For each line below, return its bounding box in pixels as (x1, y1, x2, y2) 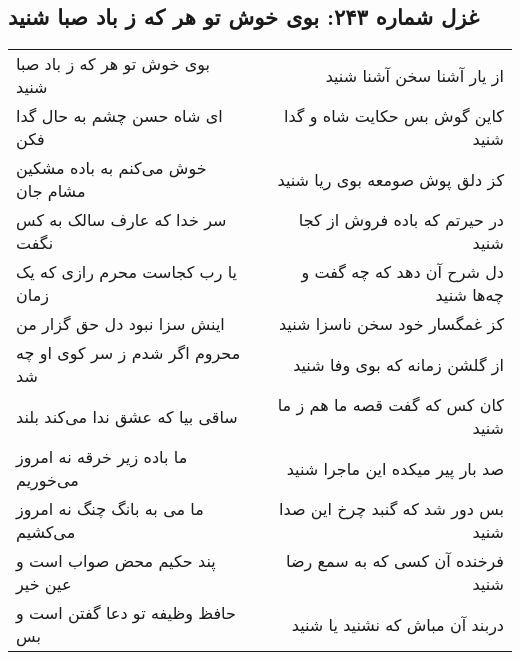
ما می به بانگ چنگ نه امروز (16, 497, 204, 521)
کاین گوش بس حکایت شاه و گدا (284, 104, 504, 128)
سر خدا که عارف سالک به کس (16, 208, 227, 232)
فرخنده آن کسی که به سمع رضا (286, 549, 504, 573)
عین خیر (16, 572, 72, 596)
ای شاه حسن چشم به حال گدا (16, 104, 223, 128)
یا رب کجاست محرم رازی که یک (16, 260, 238, 284)
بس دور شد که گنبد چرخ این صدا (279, 497, 504, 521)
